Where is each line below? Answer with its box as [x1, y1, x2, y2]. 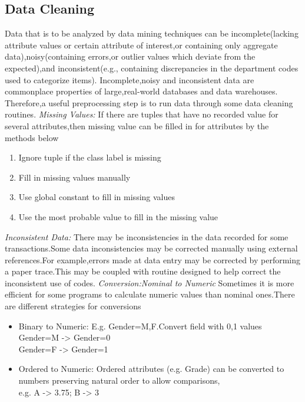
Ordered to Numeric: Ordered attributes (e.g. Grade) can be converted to [18, 362, 284, 375]
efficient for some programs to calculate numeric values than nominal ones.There [5, 288, 295, 300]
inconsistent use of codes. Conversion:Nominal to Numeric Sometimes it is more [5, 276, 294, 289]
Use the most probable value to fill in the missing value [18, 210, 218, 223]
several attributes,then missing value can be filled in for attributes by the [5, 119, 269, 132]
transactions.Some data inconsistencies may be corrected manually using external [5, 242, 298, 254]
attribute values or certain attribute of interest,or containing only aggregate [5, 38, 278, 51]
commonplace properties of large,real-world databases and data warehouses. [5, 85, 278, 97]
